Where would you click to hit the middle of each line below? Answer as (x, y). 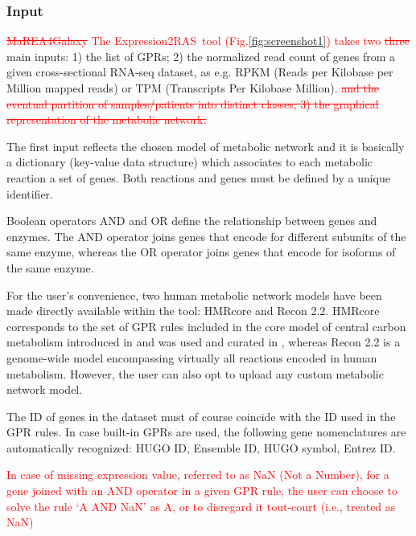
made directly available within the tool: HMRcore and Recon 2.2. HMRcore (193, 311)
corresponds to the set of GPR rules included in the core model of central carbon (206, 326)
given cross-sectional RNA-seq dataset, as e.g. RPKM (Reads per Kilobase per (200, 72)
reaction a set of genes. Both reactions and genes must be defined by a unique (199, 177)
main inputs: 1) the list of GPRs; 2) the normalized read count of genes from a (201, 56)
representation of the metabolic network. (107, 119)
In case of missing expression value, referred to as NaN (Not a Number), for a (198, 475)
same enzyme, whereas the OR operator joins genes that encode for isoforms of (201, 252)
